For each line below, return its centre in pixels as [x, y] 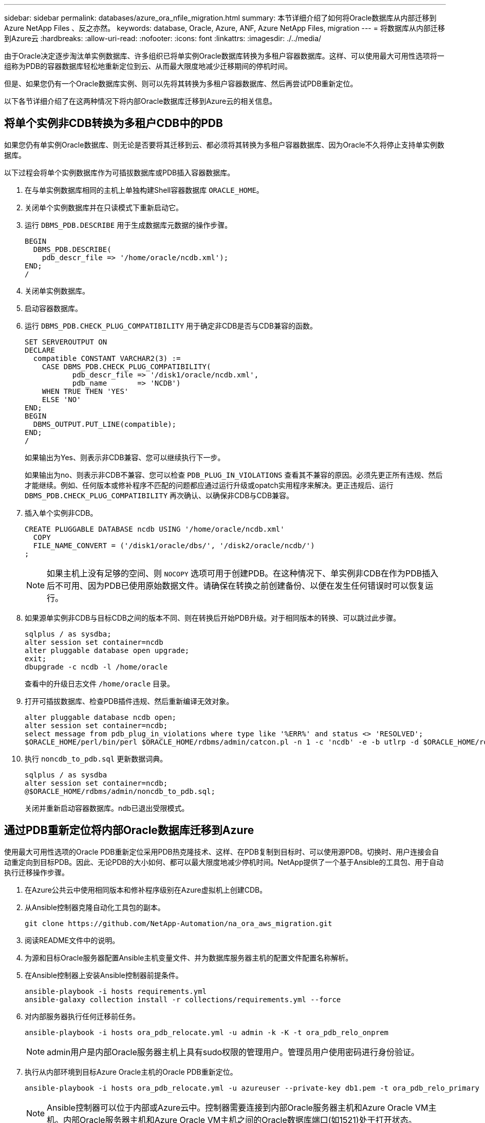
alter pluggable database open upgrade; [107, 650]
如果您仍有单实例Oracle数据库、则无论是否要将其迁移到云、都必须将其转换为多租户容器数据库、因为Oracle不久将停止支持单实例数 [224, 144]
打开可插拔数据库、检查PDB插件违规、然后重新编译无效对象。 [129, 701]
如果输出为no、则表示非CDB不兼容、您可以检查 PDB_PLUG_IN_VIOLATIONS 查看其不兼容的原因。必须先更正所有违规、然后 [234, 475]
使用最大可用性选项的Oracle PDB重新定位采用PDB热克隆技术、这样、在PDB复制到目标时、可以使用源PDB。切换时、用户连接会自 [222, 852]
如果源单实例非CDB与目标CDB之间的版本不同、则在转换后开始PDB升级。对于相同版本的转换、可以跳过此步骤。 [213, 618]
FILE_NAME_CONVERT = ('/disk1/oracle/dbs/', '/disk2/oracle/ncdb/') [174, 545]
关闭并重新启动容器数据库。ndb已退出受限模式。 [107, 808]
